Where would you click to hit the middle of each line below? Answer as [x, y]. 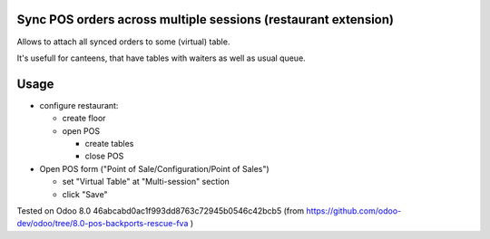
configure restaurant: [79, 105]
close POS [104, 156]
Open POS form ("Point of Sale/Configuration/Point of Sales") [154, 168]
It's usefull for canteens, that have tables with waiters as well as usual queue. [161, 58]
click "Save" [85, 194]
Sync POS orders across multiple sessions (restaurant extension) [206, 19]
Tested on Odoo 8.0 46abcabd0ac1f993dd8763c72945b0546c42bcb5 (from [161, 210]
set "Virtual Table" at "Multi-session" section [146, 182]
